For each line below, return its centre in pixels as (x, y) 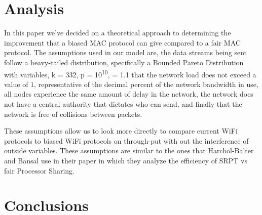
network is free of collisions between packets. (73, 114)
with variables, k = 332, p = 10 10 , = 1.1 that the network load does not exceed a (130, 73)
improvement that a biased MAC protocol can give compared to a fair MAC (122, 42)
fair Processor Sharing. (39, 170)
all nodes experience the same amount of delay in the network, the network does (129, 94)
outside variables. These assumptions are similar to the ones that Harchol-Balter (129, 150)
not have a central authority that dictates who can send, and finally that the (123, 103)
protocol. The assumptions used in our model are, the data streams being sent (126, 52)
